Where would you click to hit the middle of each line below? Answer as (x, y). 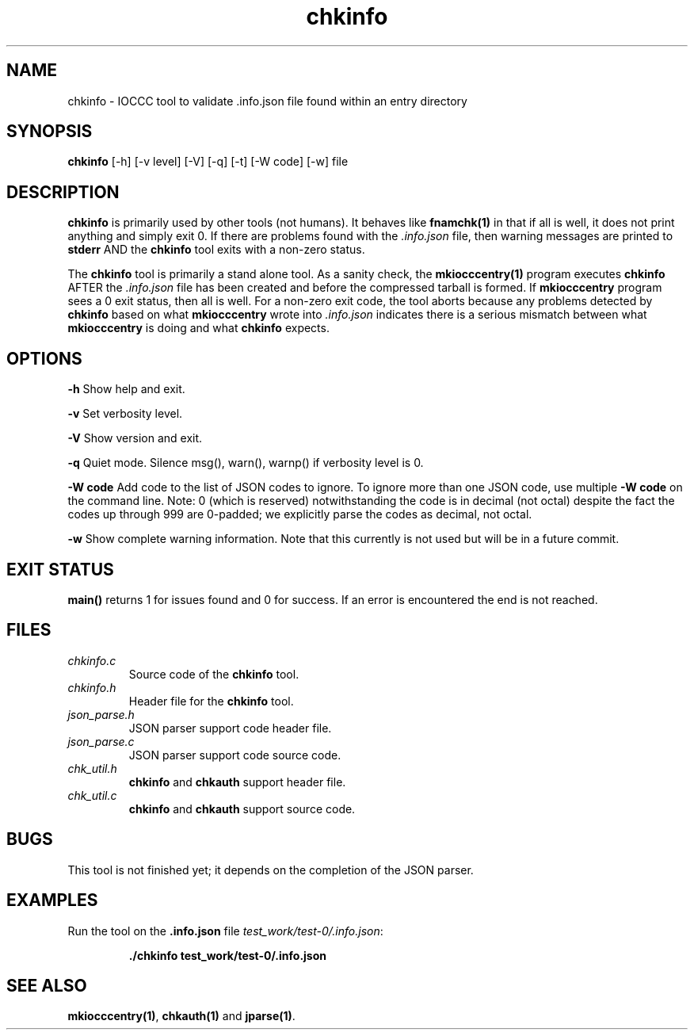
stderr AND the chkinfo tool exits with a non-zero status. (216, 250)
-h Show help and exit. (126, 389)
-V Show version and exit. (135, 438)
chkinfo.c (92, 660)
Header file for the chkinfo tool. (211, 701)
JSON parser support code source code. (235, 755)
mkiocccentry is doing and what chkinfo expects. (198, 328)
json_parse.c (101, 741)
